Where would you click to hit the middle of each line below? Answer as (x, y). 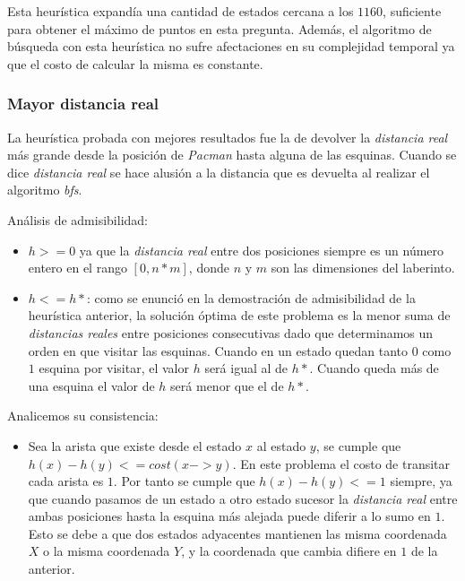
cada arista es (66, 481)
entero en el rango (77, 268)
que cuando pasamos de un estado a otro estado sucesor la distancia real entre (243, 498)
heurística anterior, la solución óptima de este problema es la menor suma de (239, 315)
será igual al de (246, 368)
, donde (209, 268)
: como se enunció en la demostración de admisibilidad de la (251, 297)
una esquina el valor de (91, 385)
